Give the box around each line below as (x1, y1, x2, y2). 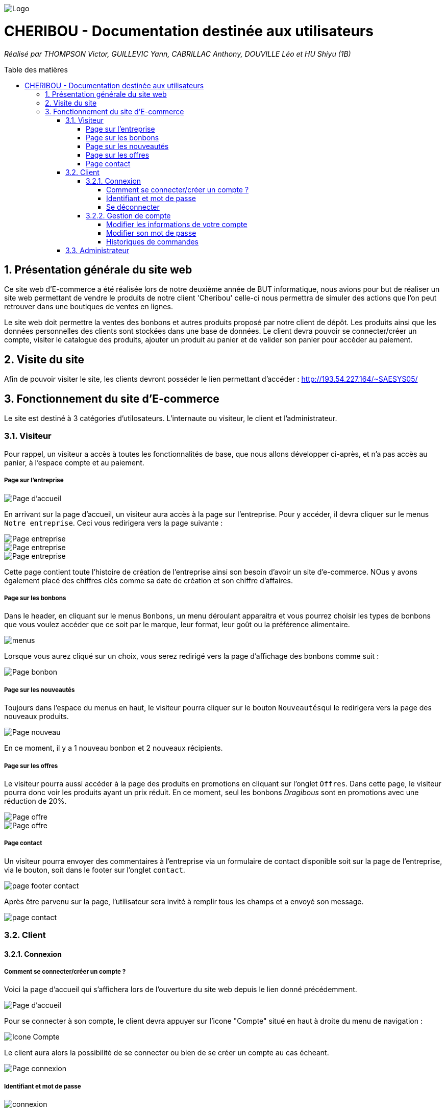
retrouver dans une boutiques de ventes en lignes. (4, 302, 173, 311)
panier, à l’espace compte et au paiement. (4, 458, 144, 467)
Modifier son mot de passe (106, 228, 196, 237)
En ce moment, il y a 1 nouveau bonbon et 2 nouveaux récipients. (4, 744, 223, 753)
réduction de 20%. (4, 796, 67, 805)
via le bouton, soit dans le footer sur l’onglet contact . (4, 865, 185, 874)
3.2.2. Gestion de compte (86, 211, 171, 220)
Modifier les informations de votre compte (106, 219, 247, 229)
